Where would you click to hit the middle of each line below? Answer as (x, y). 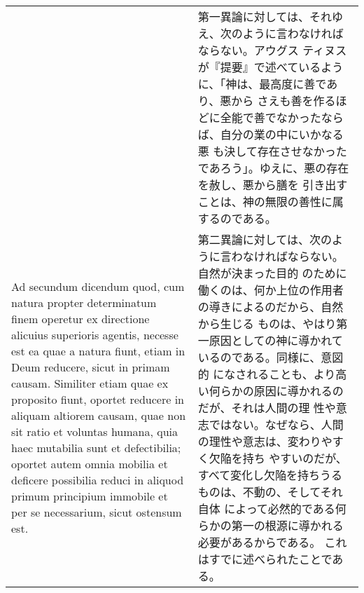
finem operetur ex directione (80, 319)
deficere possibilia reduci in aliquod (98, 480)
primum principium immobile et (90, 496)
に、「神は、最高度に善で (262, 84)
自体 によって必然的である (266, 509)
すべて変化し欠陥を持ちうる (270, 475)
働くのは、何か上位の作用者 (271, 290)
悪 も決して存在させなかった (272, 151)
